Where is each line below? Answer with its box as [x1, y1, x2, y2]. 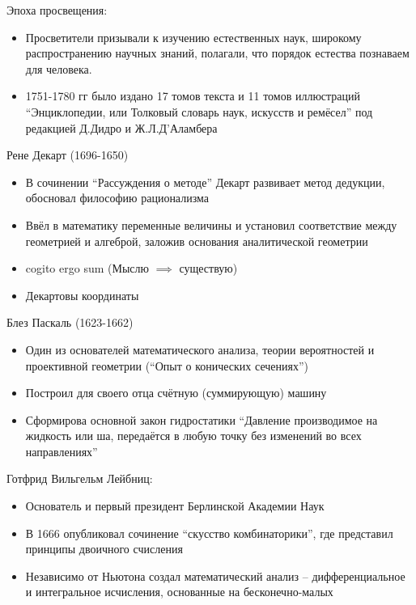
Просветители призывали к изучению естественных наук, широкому [25, 28, 362, 45]
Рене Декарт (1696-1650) [6, 146, 129, 163]
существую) [179, 260, 238, 277]
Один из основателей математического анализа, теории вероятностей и [25, 341, 375, 357]
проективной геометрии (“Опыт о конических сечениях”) [25, 357, 309, 374]
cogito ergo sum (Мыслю [25, 260, 149, 277]
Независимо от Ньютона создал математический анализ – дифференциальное [25, 567, 405, 584]
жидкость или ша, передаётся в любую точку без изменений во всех [25, 427, 362, 444]
